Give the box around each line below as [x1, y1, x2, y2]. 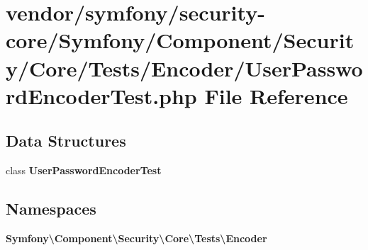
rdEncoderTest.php [6, 81, 197, 110]
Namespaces [6, 198, 96, 220]
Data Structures [6, 130, 126, 152]
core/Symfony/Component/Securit [6, 25, 355, 55]
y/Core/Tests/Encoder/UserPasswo [6, 53, 363, 82]
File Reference [204, 81, 348, 110]
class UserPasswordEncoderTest [6, 163, 162, 178]
